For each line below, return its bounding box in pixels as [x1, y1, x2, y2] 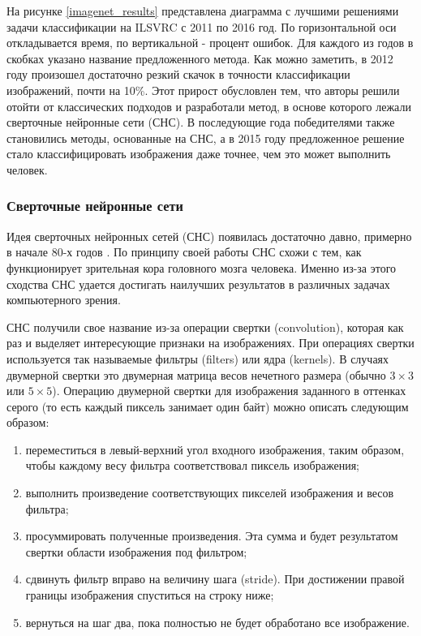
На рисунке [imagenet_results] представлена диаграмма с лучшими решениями [6, 2, 399, 19]
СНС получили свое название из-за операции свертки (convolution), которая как [6, 318, 404, 335]
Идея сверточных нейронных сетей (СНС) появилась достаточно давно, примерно [6, 227, 412, 244]
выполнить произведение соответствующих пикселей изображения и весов [25, 484, 394, 501]
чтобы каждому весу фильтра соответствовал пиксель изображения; [25, 457, 359, 474]
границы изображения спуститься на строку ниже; [25, 587, 274, 604]
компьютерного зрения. [6, 291, 121, 308]
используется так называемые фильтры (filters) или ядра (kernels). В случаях [6, 350, 389, 367]
